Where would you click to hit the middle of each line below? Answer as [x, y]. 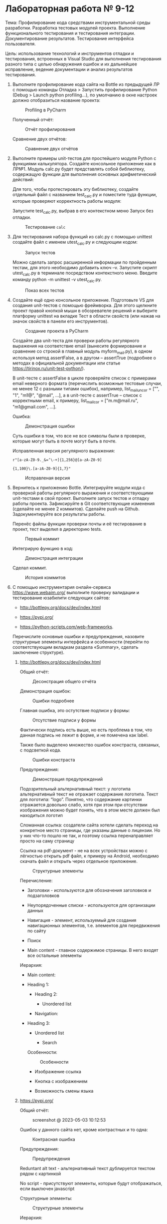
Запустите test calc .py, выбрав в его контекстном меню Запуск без [83, 211]
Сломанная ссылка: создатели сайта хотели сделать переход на [89, 825]
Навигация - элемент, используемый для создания [82, 920]
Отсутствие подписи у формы [64, 720]
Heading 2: [46, 994]
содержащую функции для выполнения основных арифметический [84, 174]
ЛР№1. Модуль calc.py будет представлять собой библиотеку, [79, 169]
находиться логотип [41, 816]
